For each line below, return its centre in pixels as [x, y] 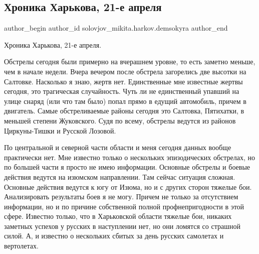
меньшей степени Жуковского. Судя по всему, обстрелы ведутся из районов [120, 120]
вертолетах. [21, 246]
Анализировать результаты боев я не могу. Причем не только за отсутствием [121, 197]
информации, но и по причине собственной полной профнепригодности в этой [124, 206]
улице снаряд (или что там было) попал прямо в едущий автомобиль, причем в [125, 101]
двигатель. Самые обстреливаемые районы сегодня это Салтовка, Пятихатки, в [124, 111]
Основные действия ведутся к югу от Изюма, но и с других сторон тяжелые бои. [128, 186]
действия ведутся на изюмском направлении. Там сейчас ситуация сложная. [120, 176]
